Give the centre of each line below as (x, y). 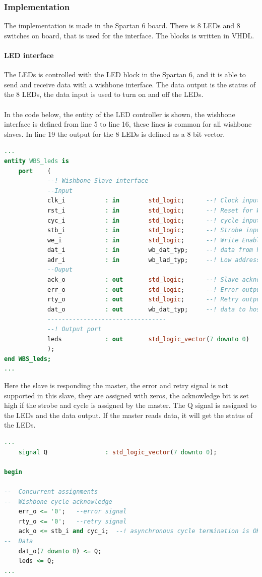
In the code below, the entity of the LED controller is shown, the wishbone (120, 114)
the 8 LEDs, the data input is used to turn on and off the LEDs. (104, 94)
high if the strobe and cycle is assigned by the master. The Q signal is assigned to (130, 405)
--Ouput (60, 270)
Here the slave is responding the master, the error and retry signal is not (116, 385)
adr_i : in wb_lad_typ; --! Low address (154, 260)
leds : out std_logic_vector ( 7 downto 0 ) (148, 339)
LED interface (29, 55)
